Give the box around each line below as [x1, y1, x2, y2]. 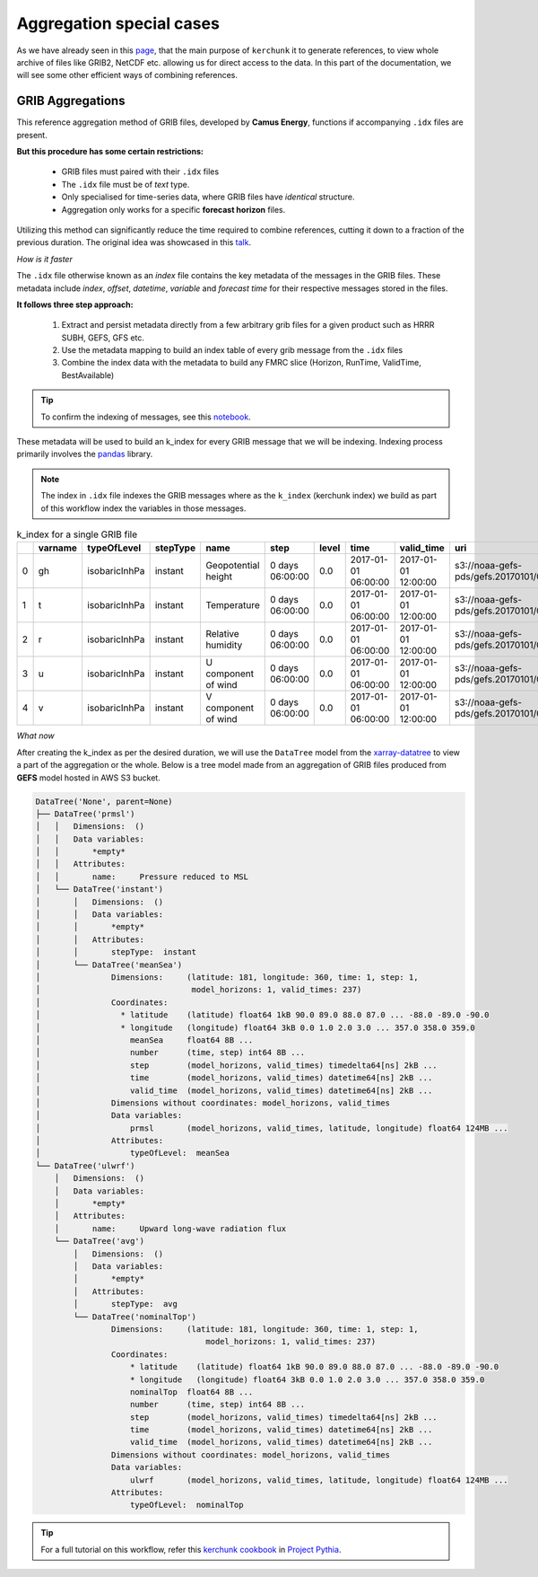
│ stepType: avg [73, 1299, 178, 1309]
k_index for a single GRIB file [16, 528, 138, 541]
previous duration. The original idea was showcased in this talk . [16, 237, 251, 248]
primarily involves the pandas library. [16, 449, 153, 460]
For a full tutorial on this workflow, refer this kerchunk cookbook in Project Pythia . [40, 1544, 342, 1555]
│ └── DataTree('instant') [35, 885, 164, 894]
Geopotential [205, 559, 260, 572]
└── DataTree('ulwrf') [35, 1160, 135, 1171]
